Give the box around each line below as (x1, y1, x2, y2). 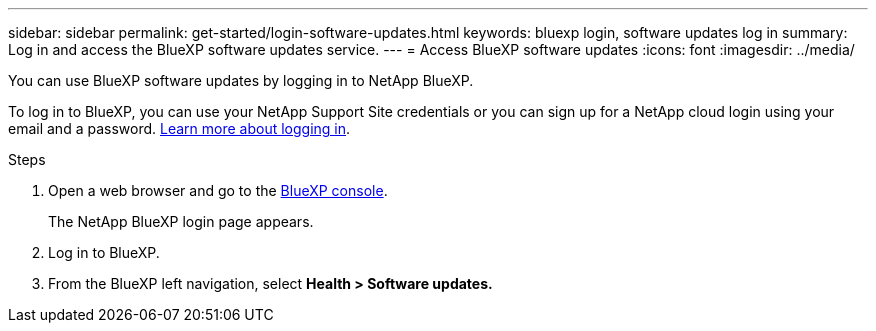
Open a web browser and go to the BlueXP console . (48, 182, 388, 199)
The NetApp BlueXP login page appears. (48, 213, 314, 230)
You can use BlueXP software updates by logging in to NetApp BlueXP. (8, 72, 474, 89)
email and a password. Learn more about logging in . (8, 120, 351, 137)
